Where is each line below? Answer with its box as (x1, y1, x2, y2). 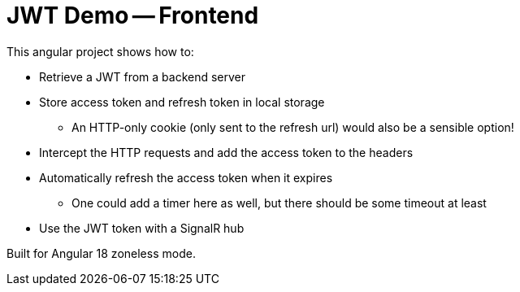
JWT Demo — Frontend (6, 2, 259, 29)
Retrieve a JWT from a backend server (39, 69, 246, 84)
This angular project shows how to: (6, 44, 194, 59)
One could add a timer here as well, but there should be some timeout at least (71, 195, 487, 210)
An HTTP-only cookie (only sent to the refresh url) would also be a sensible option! (71, 120, 514, 134)
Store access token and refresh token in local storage (39, 94, 325, 109)
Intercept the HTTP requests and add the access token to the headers (39, 145, 414, 159)
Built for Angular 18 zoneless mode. (6, 246, 196, 260)
